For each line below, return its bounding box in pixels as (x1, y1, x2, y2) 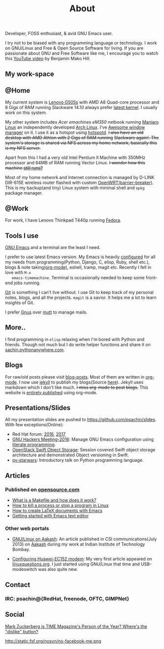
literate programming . (12, 442, 56, 448)
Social (5, 610, 24, 619)
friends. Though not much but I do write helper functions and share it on (5, 341, 151, 347)
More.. (5, 323, 26, 332)
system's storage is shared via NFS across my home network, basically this (5, 140, 158, 146)
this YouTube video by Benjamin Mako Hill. (5, 56, 91, 62)
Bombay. (12, 546, 30, 553)
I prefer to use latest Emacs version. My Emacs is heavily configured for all (5, 254, 156, 260)
